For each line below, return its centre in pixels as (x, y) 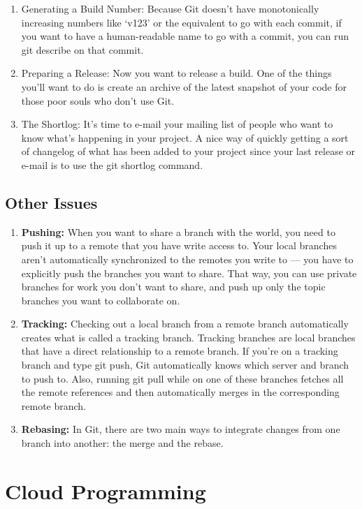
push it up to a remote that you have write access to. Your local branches (179, 245)
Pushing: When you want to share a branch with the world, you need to (178, 231)
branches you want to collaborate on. (101, 300)
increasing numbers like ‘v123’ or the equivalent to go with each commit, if (181, 22)
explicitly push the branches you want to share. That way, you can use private (189, 273)
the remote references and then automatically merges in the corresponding (180, 392)
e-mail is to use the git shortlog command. (112, 164)
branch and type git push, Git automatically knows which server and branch (185, 365)
